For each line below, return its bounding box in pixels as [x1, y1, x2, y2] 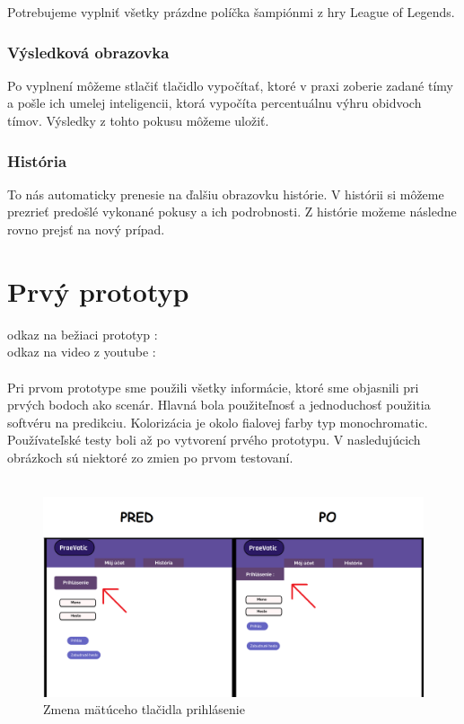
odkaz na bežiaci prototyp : [7, 324, 158, 343]
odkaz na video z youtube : [7, 342, 156, 361]
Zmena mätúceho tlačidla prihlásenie [43, 700, 245, 719]
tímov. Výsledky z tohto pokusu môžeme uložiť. [7, 111, 269, 129]
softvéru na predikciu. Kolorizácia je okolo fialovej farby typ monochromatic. [7, 412, 428, 431]
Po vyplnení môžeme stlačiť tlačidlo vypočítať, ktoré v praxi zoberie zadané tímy [7, 75, 453, 94]
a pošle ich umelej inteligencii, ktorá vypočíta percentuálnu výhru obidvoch [7, 93, 422, 112]
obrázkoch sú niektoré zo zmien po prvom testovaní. [7, 447, 293, 466]
